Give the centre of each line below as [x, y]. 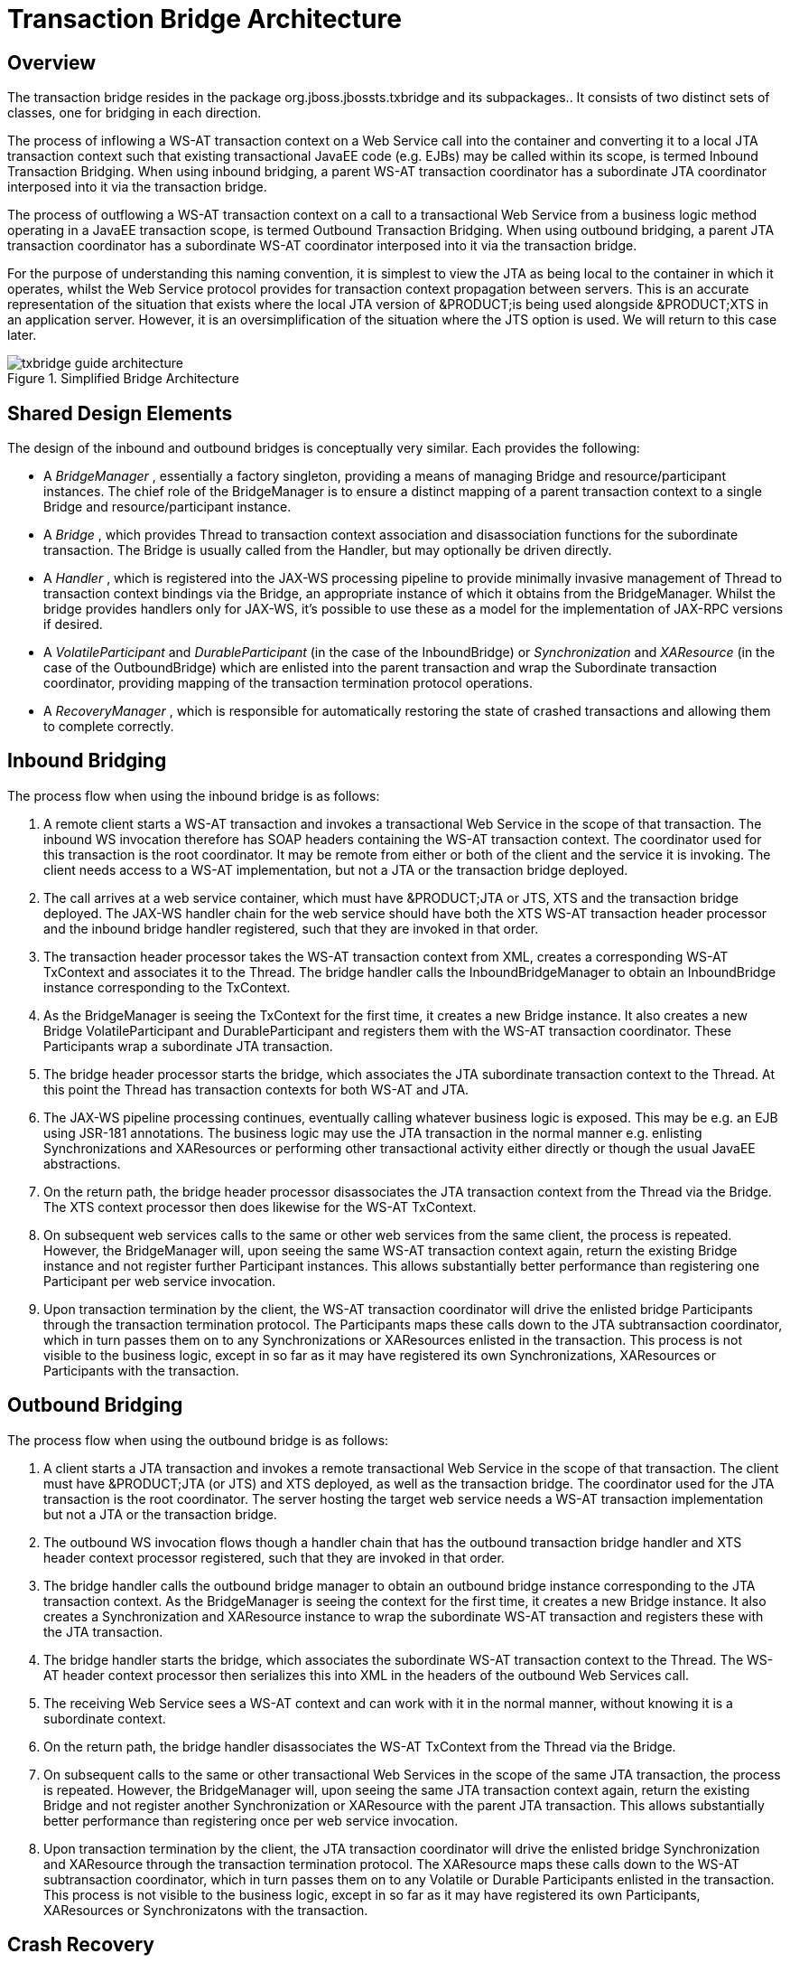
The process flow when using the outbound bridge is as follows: [198, 1440]
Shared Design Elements [120, 413]
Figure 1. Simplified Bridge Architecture [123, 379]
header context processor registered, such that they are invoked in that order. [274, 1557]
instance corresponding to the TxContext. [167, 987]
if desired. [73, 625]
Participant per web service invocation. [160, 1281]
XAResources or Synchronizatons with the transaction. [206, 1910]
